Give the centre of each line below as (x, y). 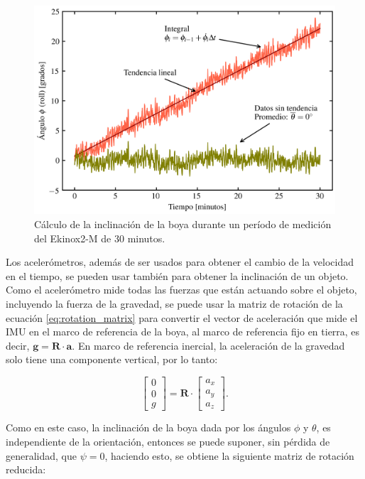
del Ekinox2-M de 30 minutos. (100, 238)
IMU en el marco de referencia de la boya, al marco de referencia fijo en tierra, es (183, 332)
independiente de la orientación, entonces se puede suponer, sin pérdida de (168, 442)
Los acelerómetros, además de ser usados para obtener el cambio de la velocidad (180, 262)
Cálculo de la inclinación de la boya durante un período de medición (183, 224)
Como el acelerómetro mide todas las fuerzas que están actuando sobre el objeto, (181, 290)
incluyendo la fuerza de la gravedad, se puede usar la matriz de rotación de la (174, 303)
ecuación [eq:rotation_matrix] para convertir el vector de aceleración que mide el (182, 317)
